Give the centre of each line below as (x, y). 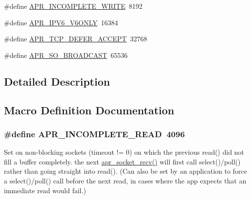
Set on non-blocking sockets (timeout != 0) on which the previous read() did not (124, 152)
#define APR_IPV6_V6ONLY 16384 (61, 22)
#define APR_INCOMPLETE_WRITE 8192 (73, 6)
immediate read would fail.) (45, 190)
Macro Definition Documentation (89, 110)
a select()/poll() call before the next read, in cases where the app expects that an (125, 180)
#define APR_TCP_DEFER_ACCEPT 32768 (76, 39)
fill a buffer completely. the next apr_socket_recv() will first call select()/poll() (122, 161)
